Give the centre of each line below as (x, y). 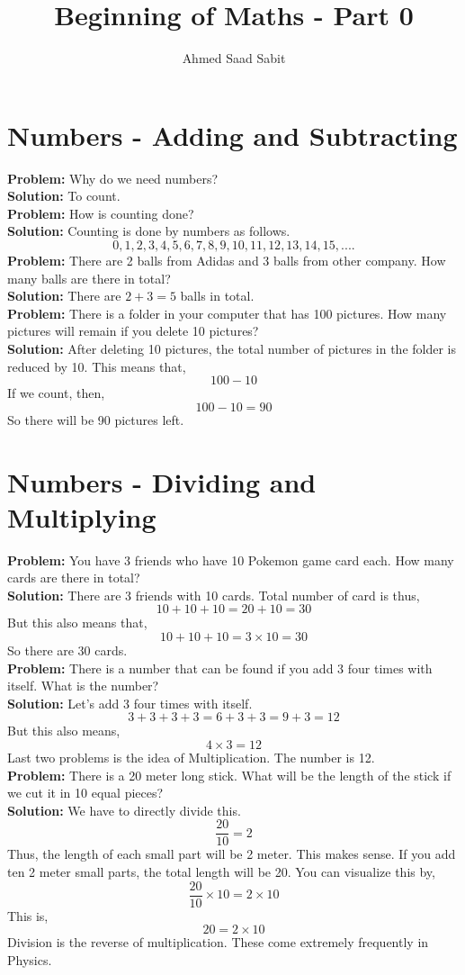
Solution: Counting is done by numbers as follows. (149, 231)
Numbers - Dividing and (162, 481)
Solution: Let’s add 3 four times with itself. (130, 703)
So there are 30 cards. (67, 650)
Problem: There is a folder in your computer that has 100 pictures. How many (227, 313)
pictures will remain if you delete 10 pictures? (133, 331)
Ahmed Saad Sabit (234, 58)
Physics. (30, 959)
